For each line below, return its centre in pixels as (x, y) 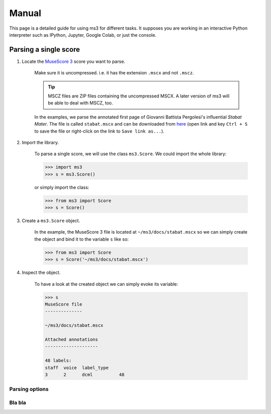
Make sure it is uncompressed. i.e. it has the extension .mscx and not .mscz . (114, 73)
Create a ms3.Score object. (51, 221)
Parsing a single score (45, 49)
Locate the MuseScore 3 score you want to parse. (74, 61)
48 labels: (58, 361)
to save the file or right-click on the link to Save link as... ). (99, 131)
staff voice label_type (77, 368)
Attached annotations (72, 339)
